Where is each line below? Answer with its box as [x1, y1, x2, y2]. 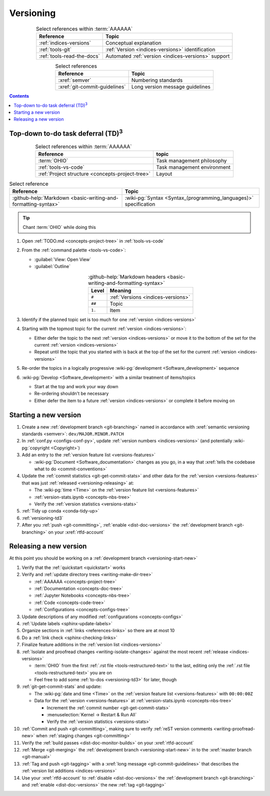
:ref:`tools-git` [39, 46, 72, 53]
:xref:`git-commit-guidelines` [58, 83, 126, 90]
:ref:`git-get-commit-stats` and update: [21, 684, 102, 690]
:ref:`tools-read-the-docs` [39, 53, 100, 60]
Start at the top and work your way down [34, 383, 118, 389]
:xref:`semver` [58, 77, 91, 84]
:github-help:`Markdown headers [87, 273, 166, 280]
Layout [155, 170, 172, 177]
